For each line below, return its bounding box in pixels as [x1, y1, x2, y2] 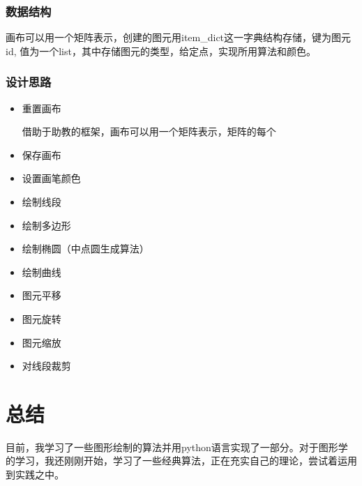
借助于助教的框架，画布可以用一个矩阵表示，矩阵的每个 [22, 124, 276, 139]
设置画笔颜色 [22, 171, 81, 185]
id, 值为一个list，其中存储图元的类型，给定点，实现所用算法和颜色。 [6, 43, 316, 58]
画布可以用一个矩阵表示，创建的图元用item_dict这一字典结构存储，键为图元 [6, 30, 352, 45]
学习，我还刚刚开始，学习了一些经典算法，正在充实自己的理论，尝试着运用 [15, 453, 357, 468]
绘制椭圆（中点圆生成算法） [22, 241, 149, 256]
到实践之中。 [6, 467, 64, 482]
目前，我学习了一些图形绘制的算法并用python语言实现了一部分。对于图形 [6, 439, 338, 454]
